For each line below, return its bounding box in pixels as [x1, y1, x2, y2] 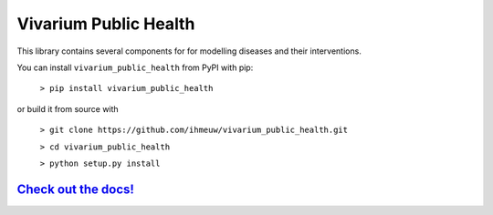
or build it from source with [16, 103, 119, 114]
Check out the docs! [16, 181, 134, 197]
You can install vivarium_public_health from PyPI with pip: [16, 62, 254, 73]
